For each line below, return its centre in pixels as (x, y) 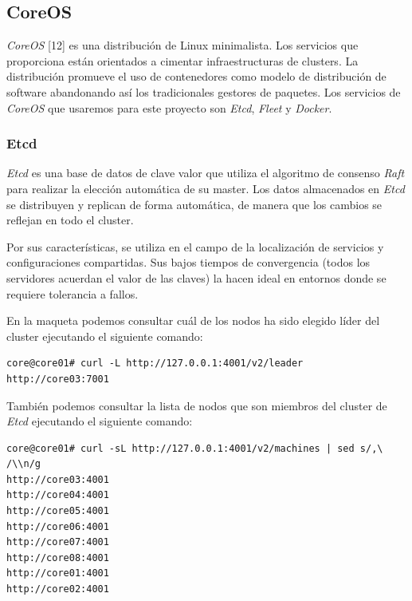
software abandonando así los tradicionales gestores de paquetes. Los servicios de (204, 91)
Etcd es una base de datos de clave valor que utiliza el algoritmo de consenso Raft (206, 173)
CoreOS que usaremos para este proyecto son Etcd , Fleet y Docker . (169, 107)
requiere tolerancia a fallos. (73, 293)
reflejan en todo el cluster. (70, 220)
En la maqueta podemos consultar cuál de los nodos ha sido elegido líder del (193, 320)
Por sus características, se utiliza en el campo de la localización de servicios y (195, 246)
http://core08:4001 (58, 558)
